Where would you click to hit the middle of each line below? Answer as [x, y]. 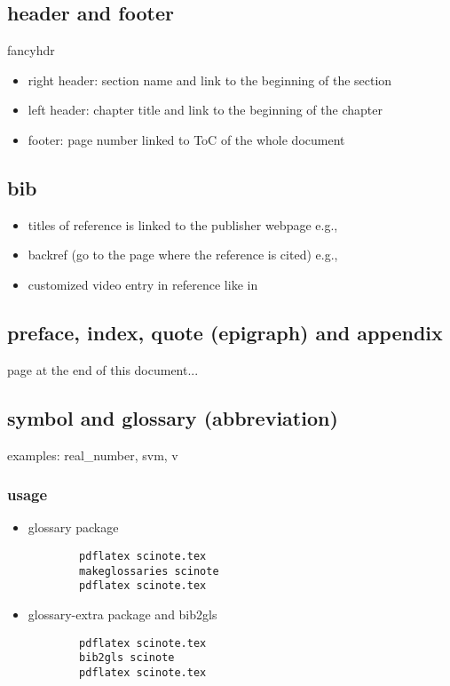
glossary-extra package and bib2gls [122, 614]
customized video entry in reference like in [143, 284]
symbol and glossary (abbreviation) [173, 417]
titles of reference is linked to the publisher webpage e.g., [183, 224]
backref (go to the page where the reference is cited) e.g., [183, 255]
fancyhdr [31, 50]
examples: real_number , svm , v [93, 455]
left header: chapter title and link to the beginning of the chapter [205, 110]
